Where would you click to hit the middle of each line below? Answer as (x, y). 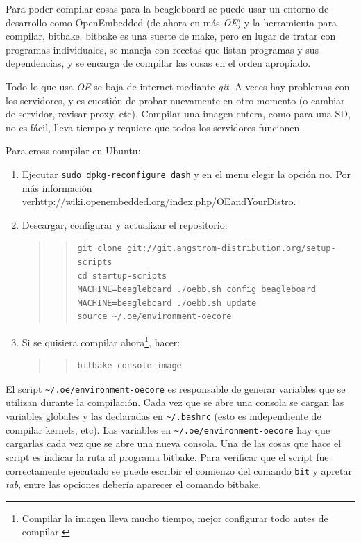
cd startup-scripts (122, 276)
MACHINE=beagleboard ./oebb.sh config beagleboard (197, 290)
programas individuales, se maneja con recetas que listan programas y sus (162, 49)
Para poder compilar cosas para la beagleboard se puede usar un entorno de (167, 8)
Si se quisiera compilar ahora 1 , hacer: (101, 341)
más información (57, 187)
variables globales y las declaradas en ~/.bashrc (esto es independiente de (163, 416)
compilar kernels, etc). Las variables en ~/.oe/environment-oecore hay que (168, 429)
